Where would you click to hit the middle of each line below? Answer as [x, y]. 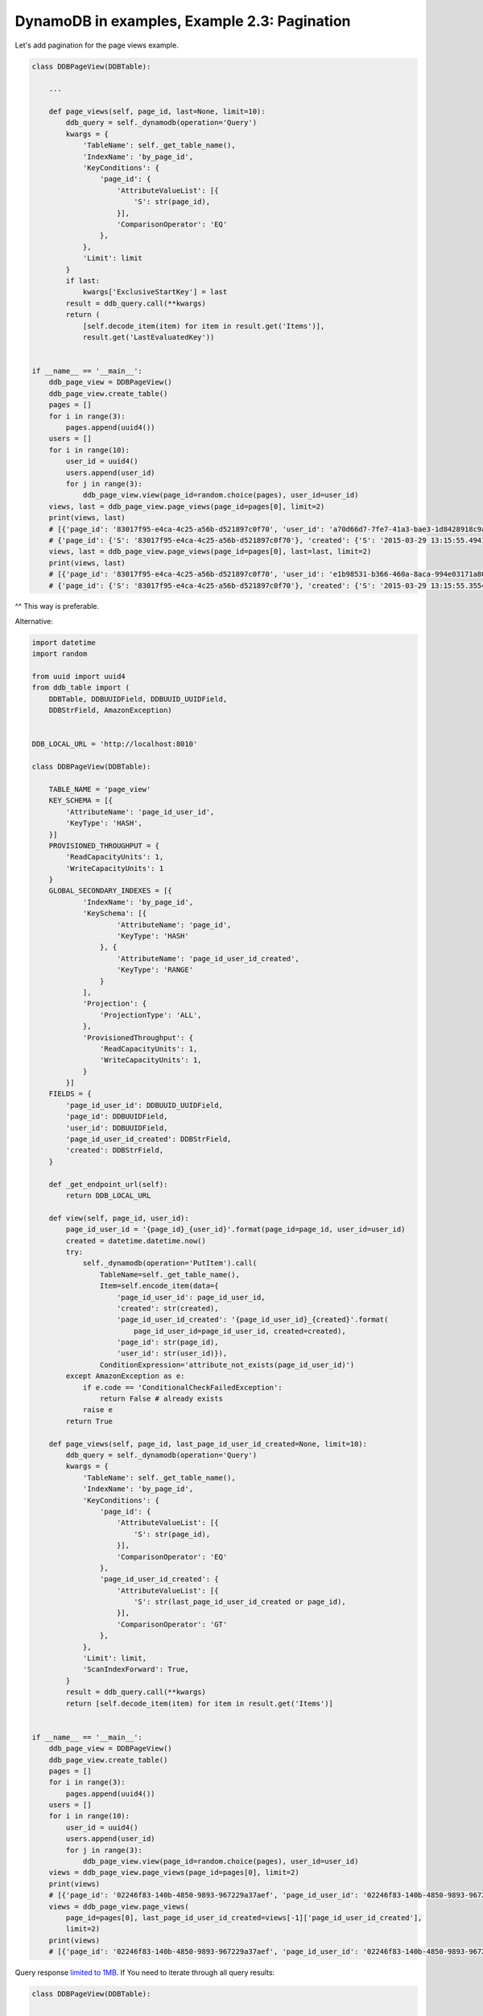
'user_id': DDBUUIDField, [117, 1128]
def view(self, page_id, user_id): [119, 1218]
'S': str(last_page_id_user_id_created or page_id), [239, 1602]
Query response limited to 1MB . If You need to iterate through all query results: [145, 1972]
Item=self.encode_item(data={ [159, 1286]
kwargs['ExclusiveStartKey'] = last [155, 292]
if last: [83, 281]
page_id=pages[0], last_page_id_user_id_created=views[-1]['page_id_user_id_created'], [244, 1918]
